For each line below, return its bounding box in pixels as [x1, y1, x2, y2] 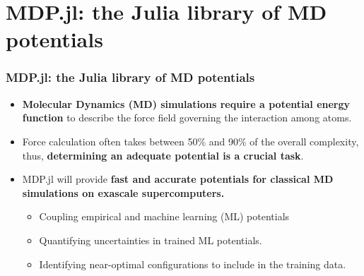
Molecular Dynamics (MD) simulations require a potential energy [22, 96, 351, 111]
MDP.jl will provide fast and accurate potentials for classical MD [22, 172, 334, 186]
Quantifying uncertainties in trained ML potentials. [39, 232, 262, 247]
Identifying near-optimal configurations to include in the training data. [39, 256, 346, 271]
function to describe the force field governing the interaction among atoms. [22, 110, 352, 125]
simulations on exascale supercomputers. [22, 185, 225, 200]
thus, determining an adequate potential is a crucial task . [22, 148, 304, 162]
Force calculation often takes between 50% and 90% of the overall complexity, [22, 133, 359, 148]
